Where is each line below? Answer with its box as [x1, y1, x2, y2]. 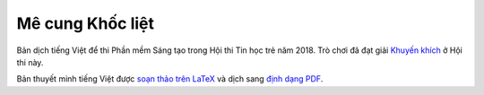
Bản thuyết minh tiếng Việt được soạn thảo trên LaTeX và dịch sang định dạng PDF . [16, 73, 324, 84]
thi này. [16, 56, 44, 67]
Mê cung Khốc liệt [16, 13, 155, 33]
